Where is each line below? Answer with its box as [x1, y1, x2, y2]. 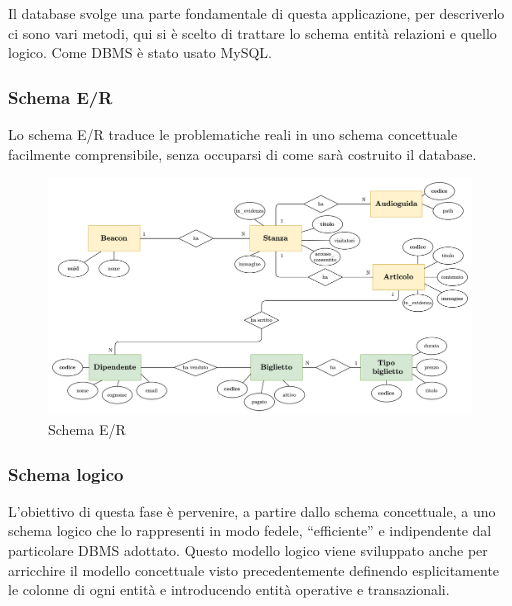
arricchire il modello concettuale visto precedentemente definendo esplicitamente [8, 559, 500, 580]
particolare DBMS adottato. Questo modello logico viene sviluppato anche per [8, 540, 488, 561]
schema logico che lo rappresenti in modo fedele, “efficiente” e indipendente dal [8, 520, 492, 541]
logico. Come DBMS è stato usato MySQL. [8, 42, 272, 63]
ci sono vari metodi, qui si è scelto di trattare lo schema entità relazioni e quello [8, 22, 497, 43]
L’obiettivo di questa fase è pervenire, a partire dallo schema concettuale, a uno [8, 500, 496, 521]
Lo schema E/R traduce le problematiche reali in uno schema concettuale [8, 124, 458, 144]
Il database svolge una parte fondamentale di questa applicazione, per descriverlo [8, 3, 505, 23]
